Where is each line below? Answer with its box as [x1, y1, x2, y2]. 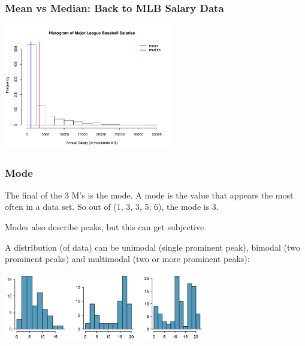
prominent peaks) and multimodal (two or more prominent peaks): [5, 252, 250, 265]
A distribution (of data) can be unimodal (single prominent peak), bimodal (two [5, 240, 300, 253]
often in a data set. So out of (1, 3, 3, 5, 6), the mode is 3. [5, 200, 219, 213]
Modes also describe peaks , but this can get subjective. [5, 221, 207, 233]
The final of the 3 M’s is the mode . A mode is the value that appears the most [5, 188, 294, 201]
